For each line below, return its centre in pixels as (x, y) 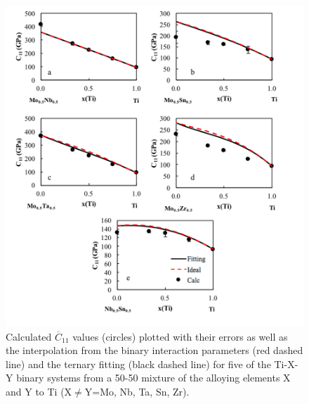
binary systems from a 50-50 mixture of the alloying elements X (153, 378)
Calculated (29, 336)
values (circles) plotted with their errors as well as (180, 336)
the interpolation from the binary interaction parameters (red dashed (154, 350)
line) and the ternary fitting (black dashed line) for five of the (138, 364)
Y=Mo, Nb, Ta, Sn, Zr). (137, 392)
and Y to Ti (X (39, 392)
